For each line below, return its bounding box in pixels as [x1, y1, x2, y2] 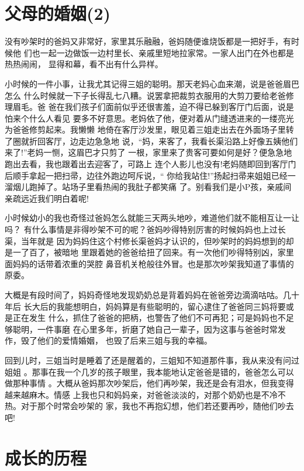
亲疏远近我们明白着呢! [5, 192, 89, 204]
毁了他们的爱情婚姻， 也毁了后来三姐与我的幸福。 [20, 334, 212, 347]
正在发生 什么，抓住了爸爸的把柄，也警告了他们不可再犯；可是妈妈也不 [12, 311, 286, 324]
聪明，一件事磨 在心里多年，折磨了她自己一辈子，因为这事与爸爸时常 [12, 323, 278, 335]
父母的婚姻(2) [5, 1, 111, 25]
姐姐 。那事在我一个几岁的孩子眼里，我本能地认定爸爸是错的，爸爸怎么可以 [5, 365, 294, 378]
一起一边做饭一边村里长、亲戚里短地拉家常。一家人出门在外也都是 [40, 46, 294, 58]
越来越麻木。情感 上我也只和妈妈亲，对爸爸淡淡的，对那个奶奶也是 [5, 388, 261, 400]
